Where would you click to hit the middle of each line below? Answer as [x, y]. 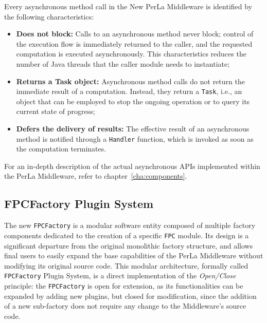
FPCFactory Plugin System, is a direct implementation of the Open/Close [120, 275]
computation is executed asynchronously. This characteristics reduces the [131, 54]
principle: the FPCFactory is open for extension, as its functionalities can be [124, 285]
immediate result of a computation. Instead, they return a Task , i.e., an [129, 91]
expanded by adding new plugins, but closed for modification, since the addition [130, 296]
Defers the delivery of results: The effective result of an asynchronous [133, 128]
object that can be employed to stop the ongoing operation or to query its [133, 101]
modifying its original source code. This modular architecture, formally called [126, 265]
